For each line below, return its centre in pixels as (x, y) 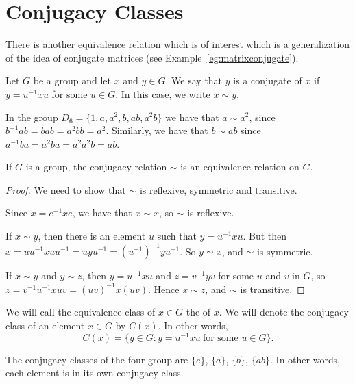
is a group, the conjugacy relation (96, 167)
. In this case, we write (163, 93)
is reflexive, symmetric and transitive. (218, 189)
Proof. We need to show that (66, 189)
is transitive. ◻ (272, 289)
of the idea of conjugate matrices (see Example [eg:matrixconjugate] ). (152, 57)
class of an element (45, 325)
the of (198, 312)
